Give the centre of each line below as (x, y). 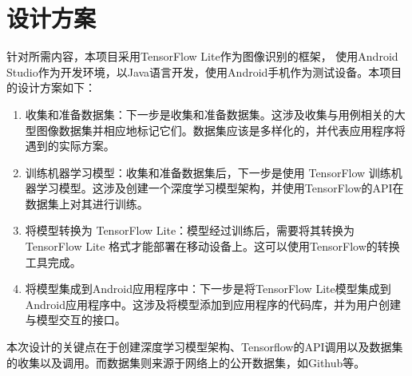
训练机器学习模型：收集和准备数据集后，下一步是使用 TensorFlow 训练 (208, 172)
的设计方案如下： (51, 87)
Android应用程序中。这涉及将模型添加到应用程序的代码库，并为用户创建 (213, 304)
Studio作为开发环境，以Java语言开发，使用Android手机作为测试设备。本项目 (204, 71)
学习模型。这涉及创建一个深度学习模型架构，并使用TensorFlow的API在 (220, 188)
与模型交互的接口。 (75, 320)
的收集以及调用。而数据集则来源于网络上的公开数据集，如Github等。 (186, 362)
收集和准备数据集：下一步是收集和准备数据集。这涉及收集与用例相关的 (210, 114)
